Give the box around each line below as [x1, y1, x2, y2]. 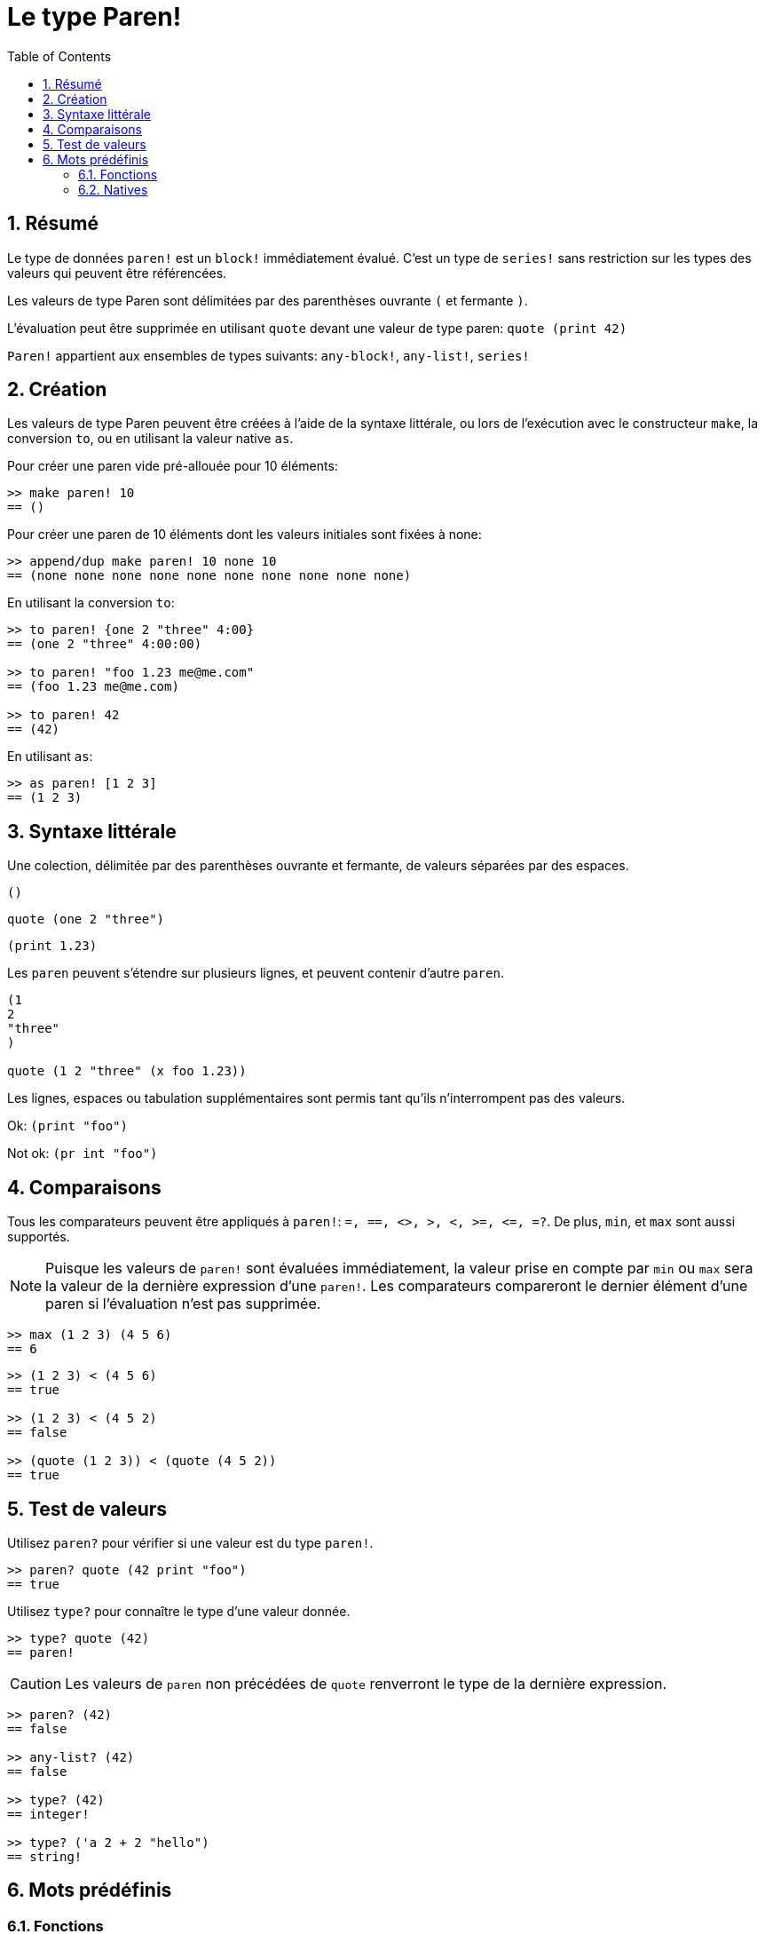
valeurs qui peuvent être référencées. [7, 265, 227, 281]
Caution [10, 1674, 62, 1692]
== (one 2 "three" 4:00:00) [7, 637, 202, 652]
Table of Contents [7, 48, 112, 64]
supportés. [7, 1229, 70, 1245]
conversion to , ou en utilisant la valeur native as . [7, 431, 294, 447]
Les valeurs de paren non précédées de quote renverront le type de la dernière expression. [65, 1674, 667, 1692]
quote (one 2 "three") [7, 912, 165, 927]
